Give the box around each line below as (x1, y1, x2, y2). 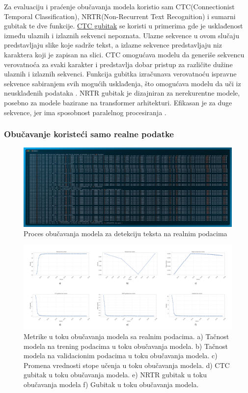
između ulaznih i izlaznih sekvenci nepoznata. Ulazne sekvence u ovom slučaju (4, 30, 239, 40)
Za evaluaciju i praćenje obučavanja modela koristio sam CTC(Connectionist (4, 1, 235, 11)
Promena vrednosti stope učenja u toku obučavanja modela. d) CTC (24, 360, 230, 370)
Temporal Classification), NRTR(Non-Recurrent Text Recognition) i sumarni (4, 11, 236, 21)
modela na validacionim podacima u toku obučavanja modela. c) (24, 350, 218, 361)
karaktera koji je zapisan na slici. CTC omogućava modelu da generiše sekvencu (4, 49, 245, 59)
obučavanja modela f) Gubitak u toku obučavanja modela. (24, 379, 199, 389)
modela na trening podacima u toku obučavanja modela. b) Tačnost (24, 341, 228, 351)
